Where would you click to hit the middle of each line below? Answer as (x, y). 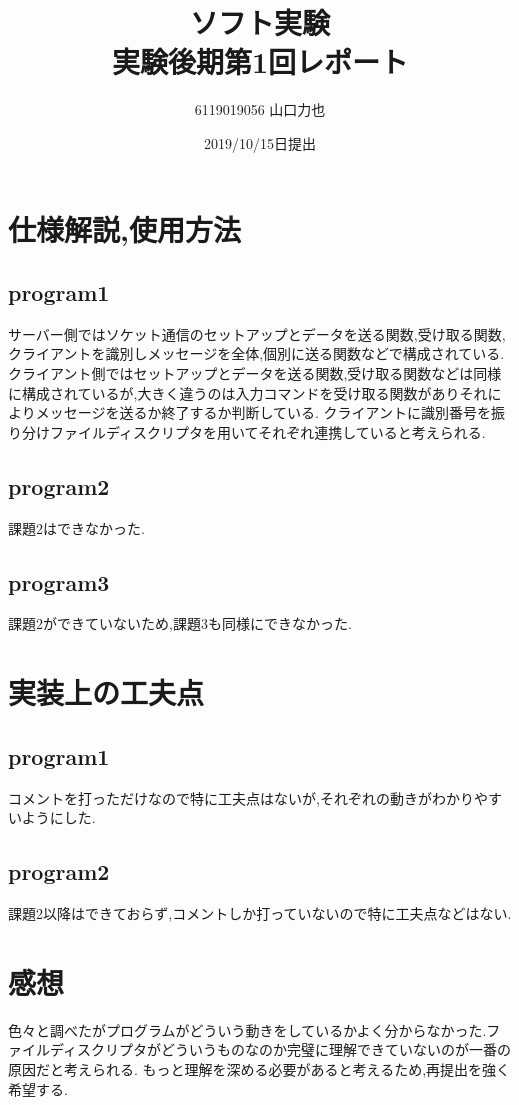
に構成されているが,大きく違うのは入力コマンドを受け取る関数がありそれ (248, 392)
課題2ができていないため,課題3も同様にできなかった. (180, 623)
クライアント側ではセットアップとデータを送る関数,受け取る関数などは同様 (255, 373)
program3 (59, 581)
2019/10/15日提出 (260, 142)
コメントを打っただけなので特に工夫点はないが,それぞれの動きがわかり (241, 797)
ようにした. (58, 817)
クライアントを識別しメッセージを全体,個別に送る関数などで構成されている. (256, 353)
